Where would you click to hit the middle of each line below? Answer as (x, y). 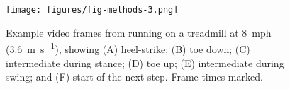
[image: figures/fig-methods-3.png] (92, 10)
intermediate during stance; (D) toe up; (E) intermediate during (145, 63)
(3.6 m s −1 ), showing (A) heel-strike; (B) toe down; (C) (128, 48)
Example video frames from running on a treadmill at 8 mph (139, 32)
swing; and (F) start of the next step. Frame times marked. (134, 77)
